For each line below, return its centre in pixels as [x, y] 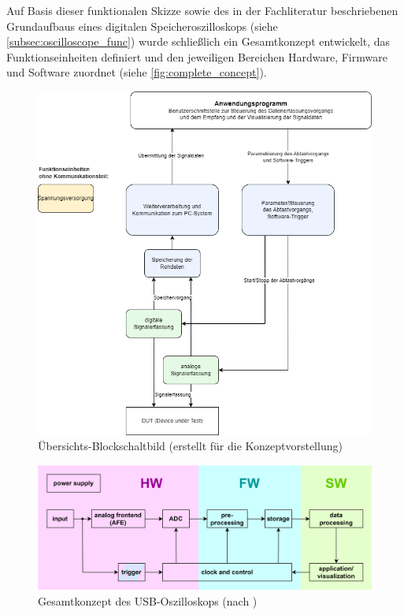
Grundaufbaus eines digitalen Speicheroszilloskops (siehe [142, 26]
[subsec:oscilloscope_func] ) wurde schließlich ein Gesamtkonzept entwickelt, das [198, 41]
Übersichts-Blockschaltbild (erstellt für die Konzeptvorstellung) [190, 446]
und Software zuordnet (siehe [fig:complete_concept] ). [137, 72]
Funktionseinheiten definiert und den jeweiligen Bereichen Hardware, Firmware [197, 56]
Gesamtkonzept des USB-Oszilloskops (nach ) [148, 600]
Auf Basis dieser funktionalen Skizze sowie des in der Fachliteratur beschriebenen [202, 10]
